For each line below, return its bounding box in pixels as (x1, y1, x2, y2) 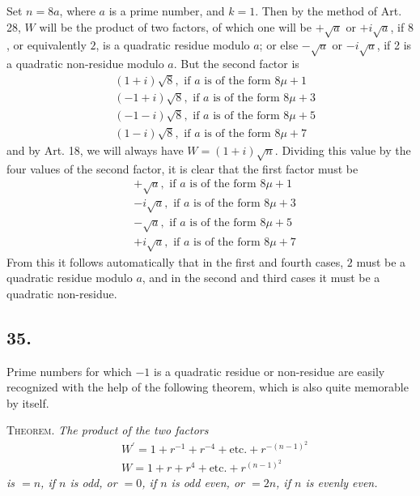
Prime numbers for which (6, 362, 132, 379)
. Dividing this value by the (274, 141, 411, 158)
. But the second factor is (173, 55, 299, 72)
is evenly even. (305, 474, 378, 491)
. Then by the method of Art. (255, 2, 402, 19)
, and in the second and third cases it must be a (142, 269, 380, 286)
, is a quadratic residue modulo (95, 36, 250, 53)
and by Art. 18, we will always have (6, 141, 184, 158)
